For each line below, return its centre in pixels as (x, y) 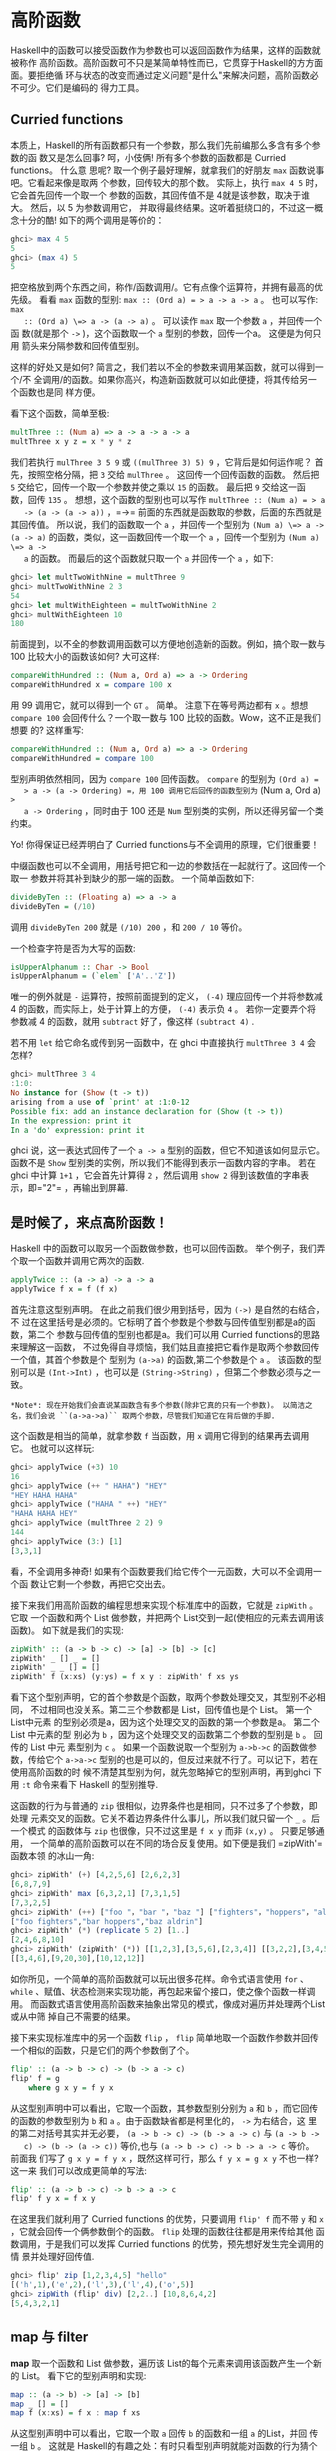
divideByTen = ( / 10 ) (53, 906)
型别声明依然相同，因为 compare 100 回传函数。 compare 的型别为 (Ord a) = (164, 778)
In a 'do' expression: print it (77, 1130)
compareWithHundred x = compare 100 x (91, 685)
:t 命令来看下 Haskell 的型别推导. (90, 1785)
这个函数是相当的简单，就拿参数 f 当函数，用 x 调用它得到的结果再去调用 (160, 1435)
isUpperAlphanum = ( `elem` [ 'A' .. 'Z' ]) (93, 976)
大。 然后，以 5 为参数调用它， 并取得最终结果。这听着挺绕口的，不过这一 (162, 207)
